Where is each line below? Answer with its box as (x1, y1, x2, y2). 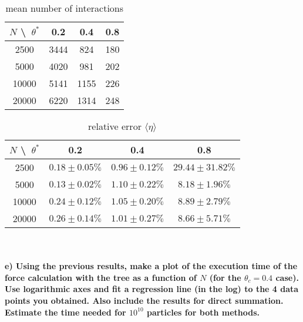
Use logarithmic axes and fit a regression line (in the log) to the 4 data (5, 283, 299, 295)
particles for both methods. (146, 306, 260, 318)
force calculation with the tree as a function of (5, 271, 197, 283)
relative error (88, 119, 142, 133)
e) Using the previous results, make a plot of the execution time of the (5, 260, 298, 272)
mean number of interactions (5, 1, 124, 15)
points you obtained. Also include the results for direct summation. (5, 294, 284, 306)
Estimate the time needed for (5, 306, 126, 318)
